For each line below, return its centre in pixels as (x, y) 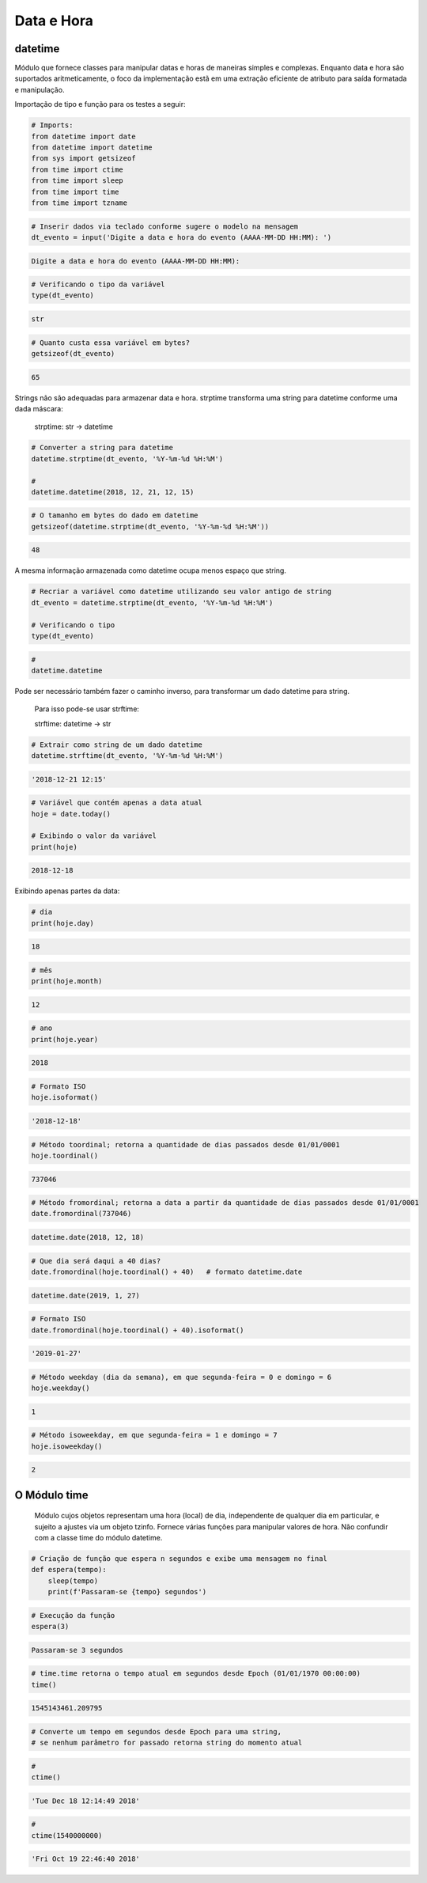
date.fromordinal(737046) (81, 1214)
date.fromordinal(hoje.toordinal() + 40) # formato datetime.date (167, 1272)
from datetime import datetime (92, 148)
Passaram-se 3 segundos (77, 1650)
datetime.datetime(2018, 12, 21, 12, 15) (113, 492)
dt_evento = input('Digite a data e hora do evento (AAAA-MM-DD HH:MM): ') (181, 237)
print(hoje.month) (67, 981)
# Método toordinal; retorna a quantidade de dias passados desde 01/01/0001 (185, 1144)
